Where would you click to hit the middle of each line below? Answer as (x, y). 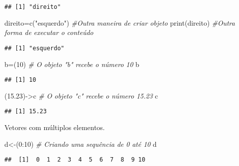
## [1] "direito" (33, 7)
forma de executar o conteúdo (49, 32)
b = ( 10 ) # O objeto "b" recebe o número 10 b (72, 64)
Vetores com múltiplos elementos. (55, 127)
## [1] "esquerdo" (34, 48)
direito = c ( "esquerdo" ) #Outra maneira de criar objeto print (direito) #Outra (120, 22)
